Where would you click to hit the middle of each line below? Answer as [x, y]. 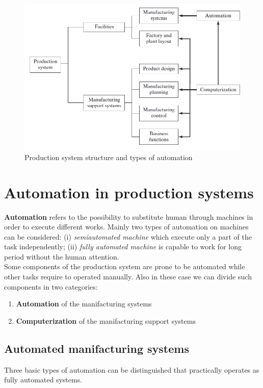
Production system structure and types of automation [109, 157]
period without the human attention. [62, 256]
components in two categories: [51, 286]
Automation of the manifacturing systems [84, 304]
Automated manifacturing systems [97, 348]
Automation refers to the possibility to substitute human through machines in [129, 216]
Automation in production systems [129, 192]
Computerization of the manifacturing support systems [106, 320]
